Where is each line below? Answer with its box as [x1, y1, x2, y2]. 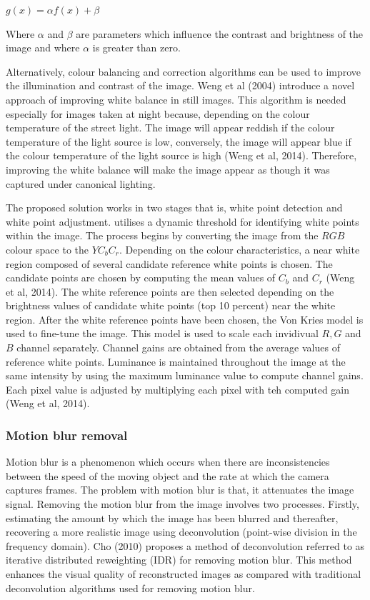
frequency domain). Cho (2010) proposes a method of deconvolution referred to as [6, 538, 365, 553]
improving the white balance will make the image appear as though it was [6, 161, 330, 176]
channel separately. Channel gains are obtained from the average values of [16, 340, 340, 355]
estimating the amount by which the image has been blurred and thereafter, [6, 510, 339, 525]
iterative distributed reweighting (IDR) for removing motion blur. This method [6, 552, 352, 567]
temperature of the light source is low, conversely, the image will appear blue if [6, 134, 351, 149]
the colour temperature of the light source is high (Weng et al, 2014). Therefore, [6, 148, 357, 163]
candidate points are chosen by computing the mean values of [6, 270, 276, 285]
